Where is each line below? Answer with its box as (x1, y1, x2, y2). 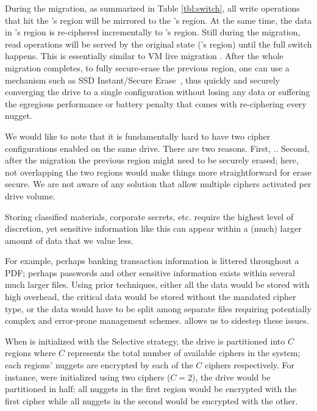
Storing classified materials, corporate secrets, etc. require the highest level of (5, 210, 294, 223)
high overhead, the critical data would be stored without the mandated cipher (5, 290, 296, 303)
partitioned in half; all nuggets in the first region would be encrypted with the (5, 382, 297, 395)
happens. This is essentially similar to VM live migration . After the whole (5, 49, 283, 62)
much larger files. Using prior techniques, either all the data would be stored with (5, 278, 310, 291)
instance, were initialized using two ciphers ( (5, 370, 171, 383)
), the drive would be (192, 370, 271, 383)
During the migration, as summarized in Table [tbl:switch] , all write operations (5, 2, 300, 14)
